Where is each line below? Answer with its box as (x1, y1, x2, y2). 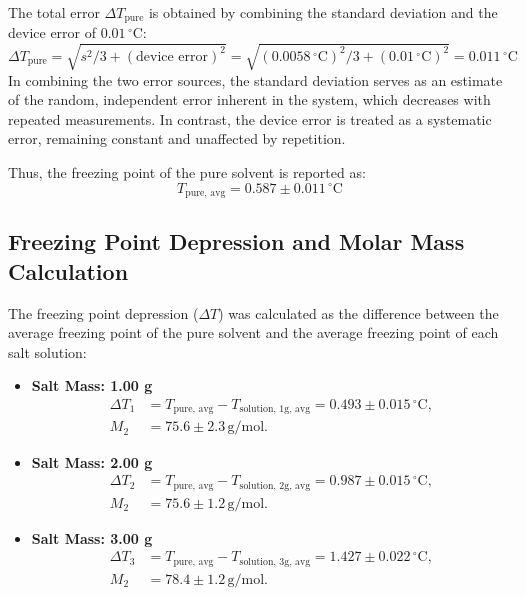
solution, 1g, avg (239, 404, 311, 415)
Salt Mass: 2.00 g (31, 451, 153, 472)
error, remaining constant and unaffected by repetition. (8, 128, 346, 149)
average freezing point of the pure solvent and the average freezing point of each (8, 322, 499, 343)
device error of (8, 22, 97, 43)
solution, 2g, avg (239, 480, 311, 491)
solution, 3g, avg (239, 556, 311, 567)
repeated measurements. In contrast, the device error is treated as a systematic (8, 108, 492, 129)
